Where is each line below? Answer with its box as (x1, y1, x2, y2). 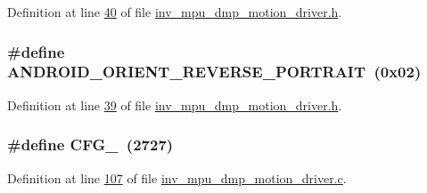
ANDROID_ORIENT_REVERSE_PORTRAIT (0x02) (7, 60, 422, 83)
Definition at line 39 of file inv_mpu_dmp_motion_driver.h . (7, 95, 342, 114)
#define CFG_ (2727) (7, 133, 174, 156)
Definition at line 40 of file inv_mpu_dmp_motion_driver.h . (7, 3, 342, 20)
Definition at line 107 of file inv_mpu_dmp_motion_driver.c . (7, 168, 347, 187)
